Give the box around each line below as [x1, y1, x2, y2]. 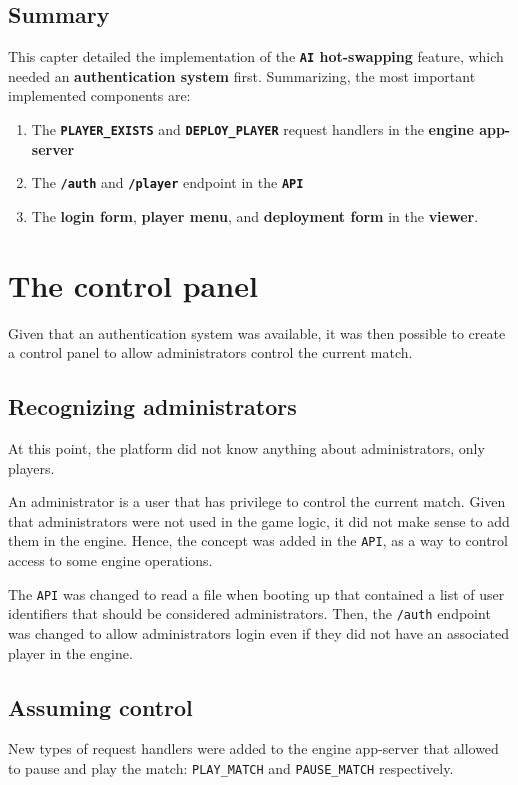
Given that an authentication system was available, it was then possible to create [8, 322, 506, 343]
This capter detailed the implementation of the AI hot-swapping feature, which [8, 46, 504, 67]
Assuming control [8, 691, 193, 722]
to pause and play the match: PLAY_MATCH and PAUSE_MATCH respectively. [8, 757, 454, 778]
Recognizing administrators [8, 391, 297, 422]
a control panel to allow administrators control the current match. [8, 342, 413, 363]
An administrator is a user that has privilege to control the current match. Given [8, 491, 506, 512]
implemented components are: [8, 85, 191, 106]
